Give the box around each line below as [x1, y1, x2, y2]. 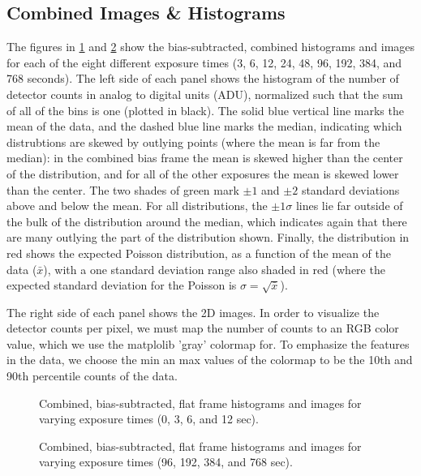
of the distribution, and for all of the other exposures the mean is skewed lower [6, 165, 399, 182]
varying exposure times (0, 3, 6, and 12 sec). [39, 410, 259, 427]
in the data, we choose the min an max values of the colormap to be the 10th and [6, 351, 413, 368]
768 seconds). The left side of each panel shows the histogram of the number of [6, 70, 399, 87]
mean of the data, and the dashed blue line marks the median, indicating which [6, 118, 402, 135]
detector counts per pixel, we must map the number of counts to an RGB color [6, 319, 399, 337]
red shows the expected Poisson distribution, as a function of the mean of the [6, 244, 392, 261]
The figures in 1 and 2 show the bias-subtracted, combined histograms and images [6, 38, 415, 55]
